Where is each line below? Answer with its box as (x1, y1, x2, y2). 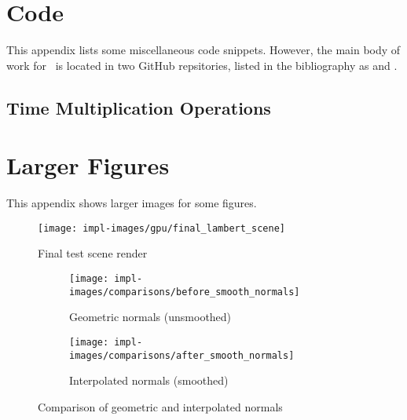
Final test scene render (38, 245, 148, 261)
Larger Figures (6, 149, 170, 181)
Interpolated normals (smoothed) (69, 372, 229, 389)
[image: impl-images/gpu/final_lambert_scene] (38, 222, 285, 234)
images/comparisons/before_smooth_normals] (69, 286, 300, 298)
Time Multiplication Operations (6, 95, 271, 119)
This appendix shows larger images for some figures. (6, 195, 257, 211)
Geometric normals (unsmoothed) (69, 309, 232, 325)
